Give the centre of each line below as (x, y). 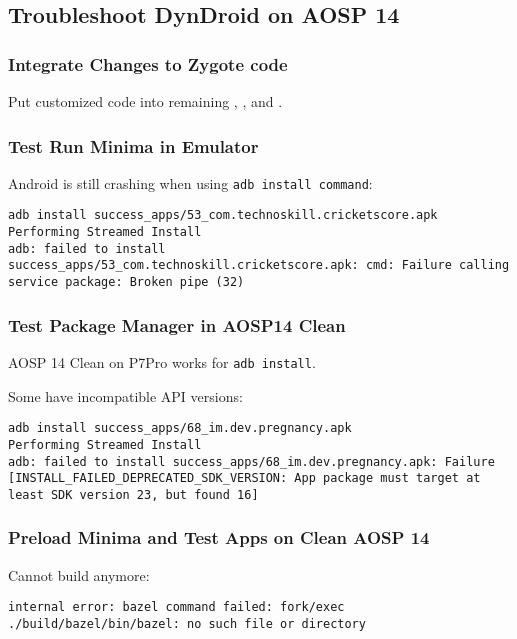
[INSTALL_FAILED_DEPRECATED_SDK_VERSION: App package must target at (244, 478)
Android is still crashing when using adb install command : (190, 182)
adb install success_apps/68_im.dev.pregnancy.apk (180, 428)
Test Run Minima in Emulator (133, 145)
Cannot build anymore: (79, 574)
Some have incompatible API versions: (125, 395)
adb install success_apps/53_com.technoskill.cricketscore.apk (223, 215)
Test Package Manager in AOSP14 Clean (177, 324)
